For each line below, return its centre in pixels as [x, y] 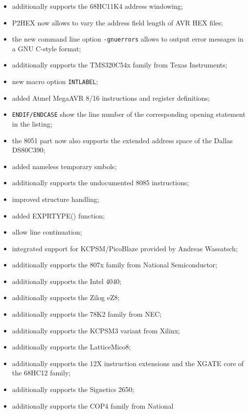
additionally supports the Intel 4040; [67, 281]
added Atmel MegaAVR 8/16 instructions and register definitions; [111, 98]
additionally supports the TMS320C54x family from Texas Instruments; [120, 65]
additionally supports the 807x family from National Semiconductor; [114, 265]
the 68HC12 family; [41, 373]
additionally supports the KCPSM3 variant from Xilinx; [96, 330]
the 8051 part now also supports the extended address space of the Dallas [122, 140]
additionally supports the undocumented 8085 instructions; [101, 183]
